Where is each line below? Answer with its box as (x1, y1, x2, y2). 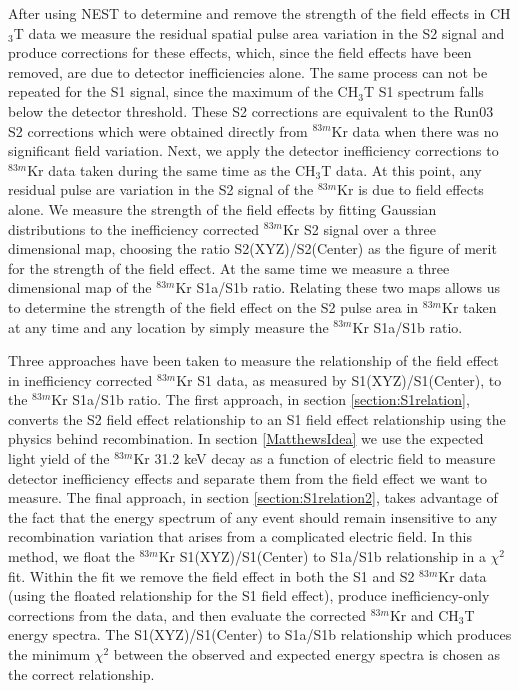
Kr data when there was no (331, 120, 499, 141)
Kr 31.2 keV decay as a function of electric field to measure (133, 448, 496, 469)
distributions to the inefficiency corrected (8, 218, 260, 239)
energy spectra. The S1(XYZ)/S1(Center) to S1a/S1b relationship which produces (8, 624, 512, 645)
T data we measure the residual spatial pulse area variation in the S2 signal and (13, 22, 505, 43)
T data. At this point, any (321, 159, 482, 180)
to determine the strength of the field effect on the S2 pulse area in (8, 296, 419, 317)
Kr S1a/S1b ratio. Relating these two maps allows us (175, 277, 500, 298)
